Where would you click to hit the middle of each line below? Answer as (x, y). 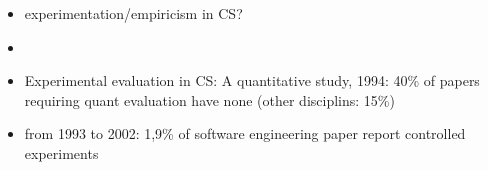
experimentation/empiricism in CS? (133, 13)
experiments (61, 152)
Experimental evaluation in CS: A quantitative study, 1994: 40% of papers (252, 80)
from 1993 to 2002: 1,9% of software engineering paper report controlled (245, 133)
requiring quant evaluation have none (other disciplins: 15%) (209, 99)
